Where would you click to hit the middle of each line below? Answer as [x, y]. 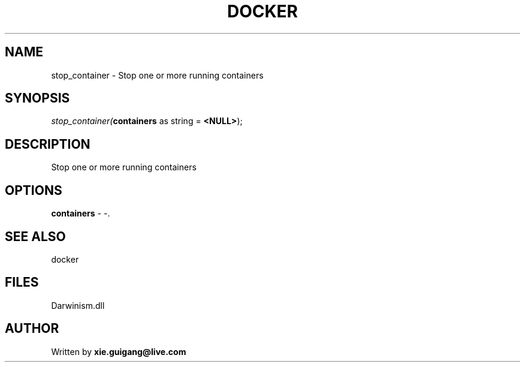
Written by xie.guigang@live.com [119, 351]
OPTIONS [34, 190]
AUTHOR [32, 329]
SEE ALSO [35, 236]
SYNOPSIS [37, 98]
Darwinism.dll [78, 305]
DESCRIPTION [48, 144]
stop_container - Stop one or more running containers [157, 75]
